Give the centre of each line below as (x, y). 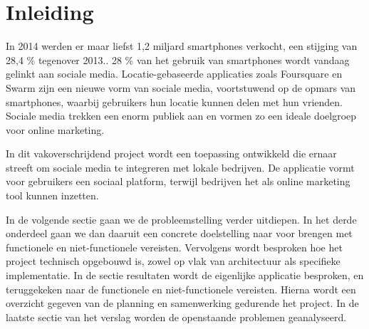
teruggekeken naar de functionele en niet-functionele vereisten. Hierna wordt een (181, 289)
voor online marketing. (55, 129)
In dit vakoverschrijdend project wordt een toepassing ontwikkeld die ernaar (171, 153)
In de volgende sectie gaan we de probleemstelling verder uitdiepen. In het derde (181, 219)
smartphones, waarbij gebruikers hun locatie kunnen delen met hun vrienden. (174, 101)
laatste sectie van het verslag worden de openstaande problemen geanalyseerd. (176, 317)
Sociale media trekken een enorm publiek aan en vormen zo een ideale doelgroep (181, 116)
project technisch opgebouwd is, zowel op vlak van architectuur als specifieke (173, 261)
